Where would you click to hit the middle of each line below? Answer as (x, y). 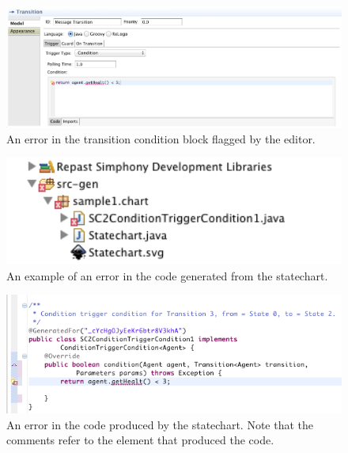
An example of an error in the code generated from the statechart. (167, 275)
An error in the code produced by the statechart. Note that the (160, 424)
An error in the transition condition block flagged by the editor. (161, 138)
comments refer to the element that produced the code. (140, 440)
